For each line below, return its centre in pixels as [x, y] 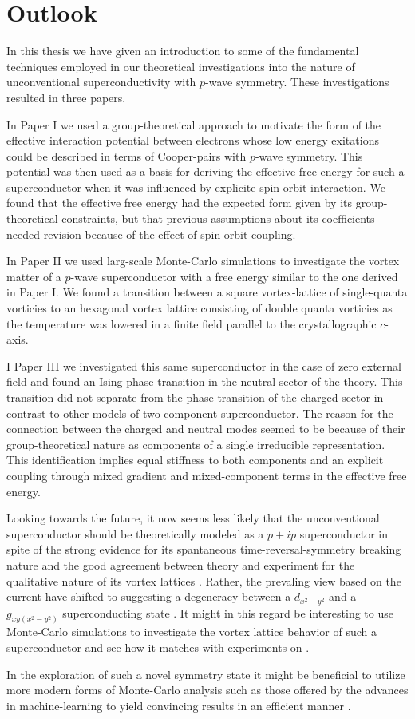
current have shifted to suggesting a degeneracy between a [149, 596]
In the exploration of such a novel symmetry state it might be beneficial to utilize [206, 674]
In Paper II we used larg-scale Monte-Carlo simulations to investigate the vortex [203, 261]
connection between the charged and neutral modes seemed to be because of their [206, 429]
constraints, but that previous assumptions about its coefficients [218, 218]
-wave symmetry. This [309, 155]
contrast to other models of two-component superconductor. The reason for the [200, 413]
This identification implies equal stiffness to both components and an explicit [195, 460]
